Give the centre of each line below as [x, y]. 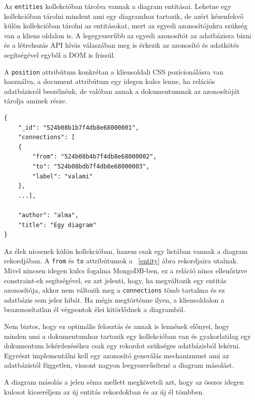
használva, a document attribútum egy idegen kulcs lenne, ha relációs [110, 81]
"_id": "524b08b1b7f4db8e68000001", [79, 127]
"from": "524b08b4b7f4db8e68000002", [95, 157]
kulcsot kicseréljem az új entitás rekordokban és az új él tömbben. [104, 391]
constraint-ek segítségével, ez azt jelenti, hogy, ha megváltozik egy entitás [115, 280]
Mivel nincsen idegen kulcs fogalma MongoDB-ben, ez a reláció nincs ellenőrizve [126, 271]
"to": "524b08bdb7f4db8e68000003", [91, 167]
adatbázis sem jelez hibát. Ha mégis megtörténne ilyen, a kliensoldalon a [114, 299]
